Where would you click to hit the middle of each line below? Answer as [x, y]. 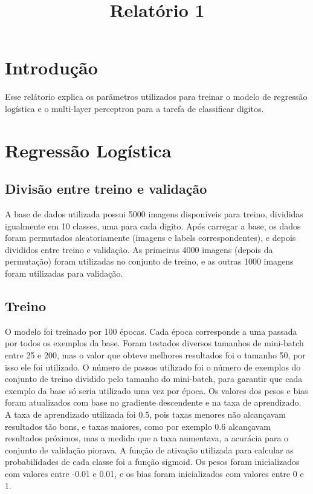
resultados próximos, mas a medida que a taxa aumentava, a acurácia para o [147, 438]
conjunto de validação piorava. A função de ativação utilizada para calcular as [149, 450]
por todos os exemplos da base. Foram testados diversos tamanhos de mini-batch [154, 343]
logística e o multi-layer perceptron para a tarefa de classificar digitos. [134, 108]
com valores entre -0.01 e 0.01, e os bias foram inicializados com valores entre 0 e [154, 473]
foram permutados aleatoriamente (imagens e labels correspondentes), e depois [150, 238]
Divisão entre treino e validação [106, 189]
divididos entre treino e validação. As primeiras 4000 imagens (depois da [139, 249]
